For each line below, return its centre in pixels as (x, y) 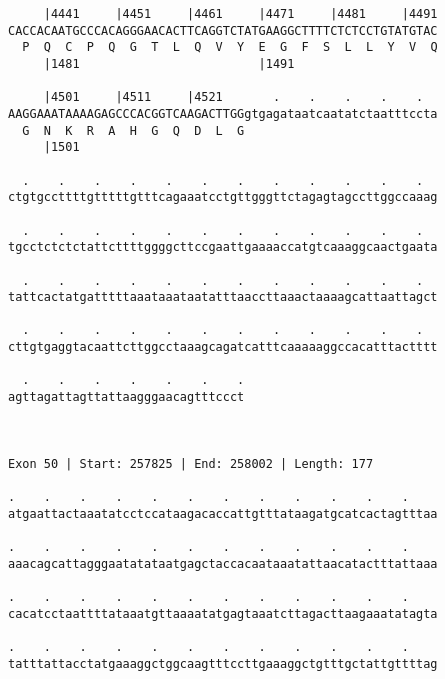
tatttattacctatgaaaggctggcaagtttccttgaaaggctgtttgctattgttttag (223, 663)
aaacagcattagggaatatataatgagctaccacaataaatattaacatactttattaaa (223, 563)
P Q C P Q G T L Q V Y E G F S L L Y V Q (230, 47)
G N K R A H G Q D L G (133, 130)
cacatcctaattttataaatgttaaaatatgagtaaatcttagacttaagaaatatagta (223, 613)
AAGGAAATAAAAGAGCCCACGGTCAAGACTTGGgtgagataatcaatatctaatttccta (223, 113)
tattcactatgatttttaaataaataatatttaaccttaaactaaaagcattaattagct (223, 297)
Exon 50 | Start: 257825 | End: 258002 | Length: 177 (191, 463)
